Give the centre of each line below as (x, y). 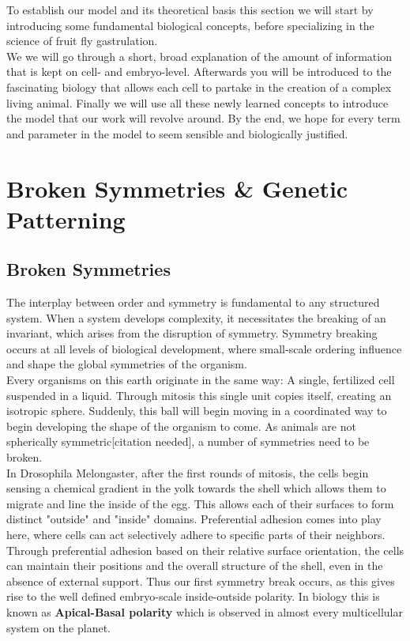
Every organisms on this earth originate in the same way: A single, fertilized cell (201, 380)
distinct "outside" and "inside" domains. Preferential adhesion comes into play (194, 519)
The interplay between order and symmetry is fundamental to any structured (193, 302)
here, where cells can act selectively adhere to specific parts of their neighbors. (196, 535)
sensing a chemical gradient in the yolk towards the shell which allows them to (196, 488)
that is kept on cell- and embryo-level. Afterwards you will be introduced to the (199, 72)
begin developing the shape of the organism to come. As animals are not (181, 426)
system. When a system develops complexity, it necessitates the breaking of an (196, 317)
